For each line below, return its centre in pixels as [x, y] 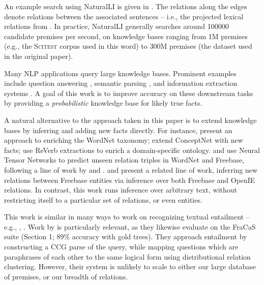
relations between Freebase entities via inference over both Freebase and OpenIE [130, 180]
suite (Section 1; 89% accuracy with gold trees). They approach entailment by [126, 236]
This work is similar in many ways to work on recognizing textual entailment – [127, 217]
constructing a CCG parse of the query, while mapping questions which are [121, 247]
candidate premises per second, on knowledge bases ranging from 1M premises [126, 36]
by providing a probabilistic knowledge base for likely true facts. [103, 103]
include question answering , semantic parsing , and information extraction [121, 83]
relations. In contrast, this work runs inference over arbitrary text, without [121, 190]
